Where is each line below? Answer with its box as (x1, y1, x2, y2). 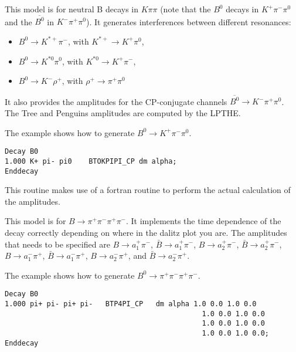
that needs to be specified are (5, 238, 110, 250)
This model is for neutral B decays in (5, 3, 138, 15)
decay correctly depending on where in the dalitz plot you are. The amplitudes (5, 226, 287, 238)
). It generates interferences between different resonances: (86, 15, 291, 28)
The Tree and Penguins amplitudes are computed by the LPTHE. (5, 107, 241, 119)
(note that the (160, 3, 211, 15)
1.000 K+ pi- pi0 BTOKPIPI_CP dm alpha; (5, 157, 177, 165)
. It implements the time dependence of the (126, 215, 281, 227)
